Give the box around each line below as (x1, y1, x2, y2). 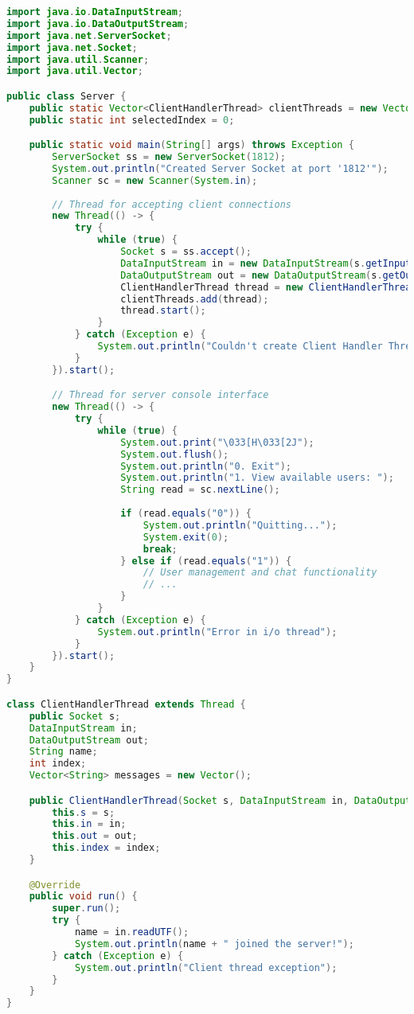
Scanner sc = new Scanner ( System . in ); (52, 174, 258, 186)
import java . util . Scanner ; (6, 53, 150, 65)
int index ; (29, 758, 87, 770)
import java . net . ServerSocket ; (6, 29, 172, 41)
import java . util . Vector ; (6, 65, 143, 77)
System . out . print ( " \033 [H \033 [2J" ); (120, 436, 314, 448)
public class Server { (6, 90, 127, 102)
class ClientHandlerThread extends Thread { (6, 698, 246, 710)
